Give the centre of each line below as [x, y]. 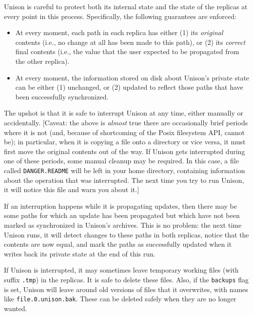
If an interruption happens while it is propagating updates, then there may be [121, 206]
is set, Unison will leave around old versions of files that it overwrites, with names [126, 289]
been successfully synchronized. [62, 96]
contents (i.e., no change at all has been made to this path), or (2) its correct [130, 42]
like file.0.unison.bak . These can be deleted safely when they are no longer [120, 299]
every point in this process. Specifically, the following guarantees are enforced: [120, 16]
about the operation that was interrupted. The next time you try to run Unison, [124, 180]
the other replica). [42, 61]
